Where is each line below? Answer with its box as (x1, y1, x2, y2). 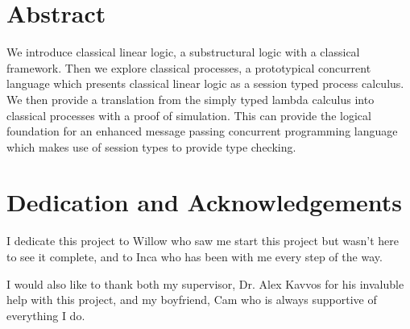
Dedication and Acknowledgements (6, 185, 403, 219)
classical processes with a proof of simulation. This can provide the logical (6, 106, 371, 123)
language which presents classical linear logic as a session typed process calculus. (6, 75, 404, 92)
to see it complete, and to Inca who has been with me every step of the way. (6, 248, 383, 264)
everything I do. (6, 306, 85, 323)
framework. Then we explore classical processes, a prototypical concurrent (6, 59, 371, 76)
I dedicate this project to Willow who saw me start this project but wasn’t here (6, 232, 400, 249)
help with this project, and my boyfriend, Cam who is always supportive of (6, 291, 377, 308)
